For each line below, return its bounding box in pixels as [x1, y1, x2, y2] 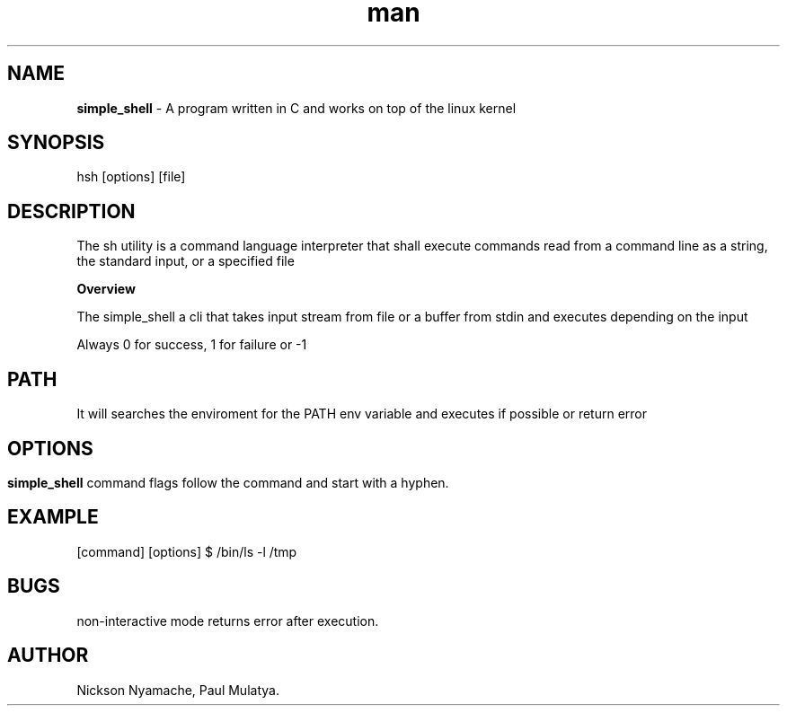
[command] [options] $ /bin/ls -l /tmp [76, 543, 297, 559]
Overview [76, 281, 136, 297]
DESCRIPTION [7, 199, 136, 223]
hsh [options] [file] [76, 169, 186, 185]
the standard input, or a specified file [76, 253, 295, 269]
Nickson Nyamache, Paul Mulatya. [76, 682, 279, 698]
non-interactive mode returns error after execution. [76, 612, 379, 629]
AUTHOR [7, 644, 89, 667]
